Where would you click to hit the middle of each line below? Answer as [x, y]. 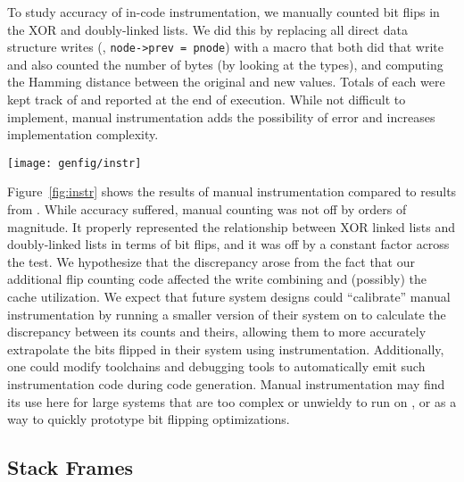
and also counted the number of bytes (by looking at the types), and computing [225, 64]
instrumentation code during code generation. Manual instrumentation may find [226, 384]
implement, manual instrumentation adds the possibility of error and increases [221, 116]
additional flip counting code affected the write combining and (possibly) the [217, 279]
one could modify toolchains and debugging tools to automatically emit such [216, 366]
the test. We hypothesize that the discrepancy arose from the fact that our [211, 261]
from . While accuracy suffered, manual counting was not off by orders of [207, 209]
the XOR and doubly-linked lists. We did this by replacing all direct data [207, 29]
